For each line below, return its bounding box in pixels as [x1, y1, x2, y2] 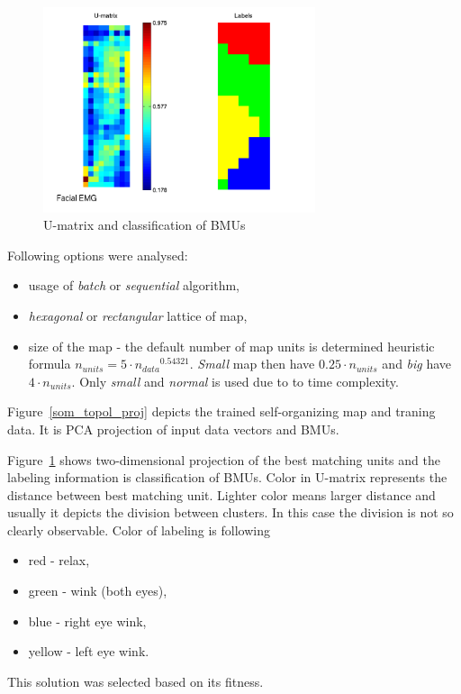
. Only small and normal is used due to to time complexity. [71, 371, 399, 390]
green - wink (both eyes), [28, 581, 167, 600]
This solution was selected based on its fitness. [7, 671, 264, 690]
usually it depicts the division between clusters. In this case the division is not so [7, 503, 454, 522]
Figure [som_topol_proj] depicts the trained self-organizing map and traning [7, 402, 436, 421]
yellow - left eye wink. [28, 642, 149, 661]
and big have [382, 354, 452, 373]
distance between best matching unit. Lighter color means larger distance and [7, 485, 436, 504]
